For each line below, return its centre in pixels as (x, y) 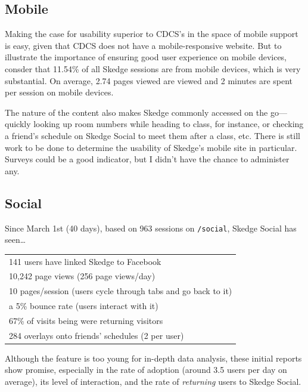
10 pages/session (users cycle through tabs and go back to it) (121, 291)
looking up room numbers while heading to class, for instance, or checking (169, 124)
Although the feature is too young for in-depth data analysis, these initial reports (153, 358)
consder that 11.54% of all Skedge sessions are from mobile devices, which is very (153, 68)
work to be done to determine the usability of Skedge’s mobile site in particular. (151, 147)
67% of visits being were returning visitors (86, 320)
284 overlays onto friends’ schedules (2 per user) (97, 335)
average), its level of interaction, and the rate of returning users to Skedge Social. (153, 382)
